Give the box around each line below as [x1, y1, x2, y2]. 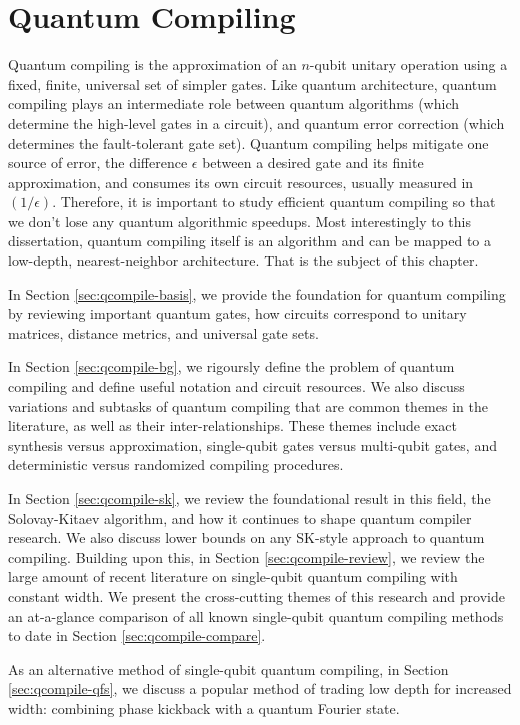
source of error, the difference [8, 152, 188, 173]
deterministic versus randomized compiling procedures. [8, 454, 344, 475]
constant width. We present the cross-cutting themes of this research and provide [8, 585, 505, 606]
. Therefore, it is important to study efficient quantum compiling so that [52, 191, 496, 212]
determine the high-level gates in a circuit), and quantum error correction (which [8, 112, 505, 133]
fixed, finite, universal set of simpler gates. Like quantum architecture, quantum [8, 73, 497, 94]
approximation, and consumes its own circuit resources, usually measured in [8, 171, 474, 192]
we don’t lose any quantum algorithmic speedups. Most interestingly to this [8, 210, 471, 231]
